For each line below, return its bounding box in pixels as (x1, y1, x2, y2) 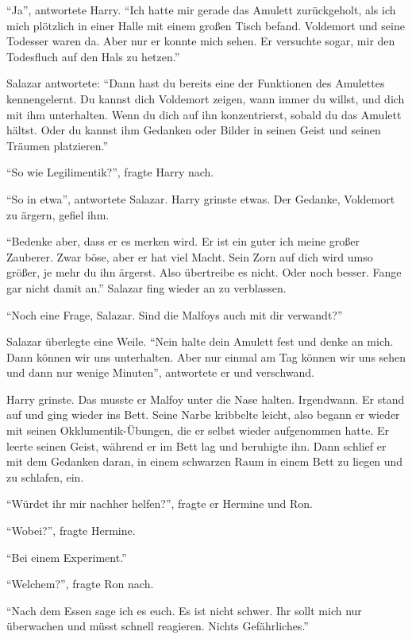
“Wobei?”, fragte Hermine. (6, 522, 136, 539)
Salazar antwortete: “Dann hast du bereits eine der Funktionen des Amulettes (6, 75, 385, 91)
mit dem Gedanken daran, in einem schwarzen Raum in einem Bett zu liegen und (6, 453, 403, 470)
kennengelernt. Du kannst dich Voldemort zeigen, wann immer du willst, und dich (6, 90, 405, 106)
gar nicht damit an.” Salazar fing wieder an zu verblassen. (6, 279, 287, 296)
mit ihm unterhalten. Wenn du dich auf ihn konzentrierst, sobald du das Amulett (6, 106, 402, 122)
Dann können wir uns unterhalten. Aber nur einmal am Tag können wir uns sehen (6, 348, 406, 365)
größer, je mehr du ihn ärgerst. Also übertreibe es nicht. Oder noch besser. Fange (6, 264, 402, 281)
